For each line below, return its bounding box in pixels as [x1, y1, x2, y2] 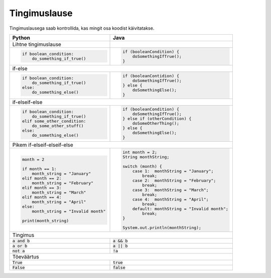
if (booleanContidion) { [122, 73, 179, 78]
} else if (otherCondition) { [122, 116, 192, 122]
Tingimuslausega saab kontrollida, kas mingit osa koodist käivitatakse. [9, 25, 155, 31]
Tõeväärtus [12, 253, 40, 260]
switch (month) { [122, 164, 163, 169]
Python [12, 34, 30, 41]
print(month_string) [22, 218, 69, 223]
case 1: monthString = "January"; [132, 168, 214, 174]
